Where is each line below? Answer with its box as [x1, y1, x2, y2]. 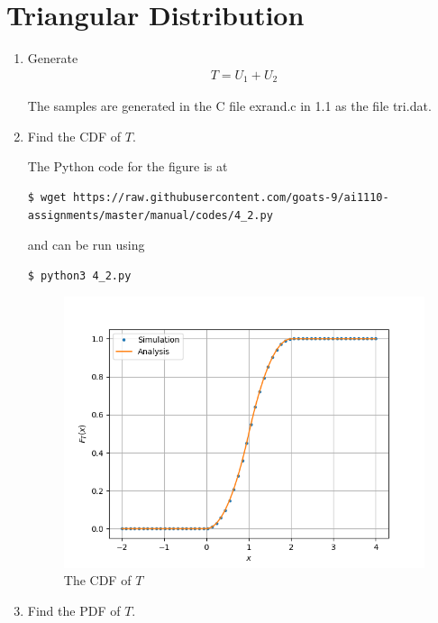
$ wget [27, 190, 67, 204]
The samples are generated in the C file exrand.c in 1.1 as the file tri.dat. [27, 96, 432, 115]
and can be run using [27, 235, 145, 254]
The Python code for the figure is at [27, 157, 228, 176]
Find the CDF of [27, 126, 122, 145]
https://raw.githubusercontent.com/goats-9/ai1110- [72, 190, 389, 204]
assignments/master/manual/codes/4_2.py [27, 208, 273, 222]
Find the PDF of [27, 600, 121, 619]
